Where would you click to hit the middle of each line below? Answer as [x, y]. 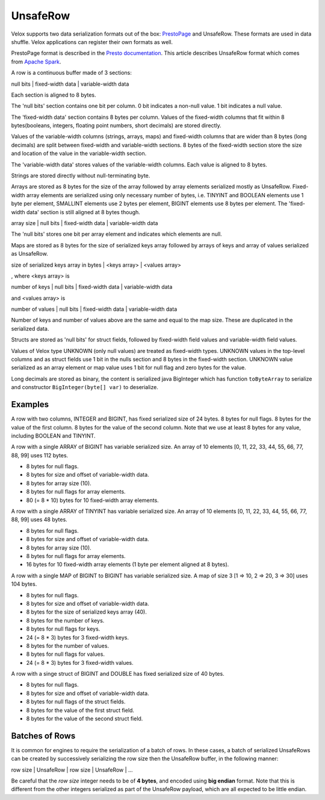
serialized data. [30, 328]
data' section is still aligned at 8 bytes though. [83, 212]
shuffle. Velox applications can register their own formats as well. [92, 42]
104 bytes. [24, 584]
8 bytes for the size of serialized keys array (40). [87, 612]
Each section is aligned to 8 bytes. [54, 95]
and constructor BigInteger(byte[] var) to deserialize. [85, 387]
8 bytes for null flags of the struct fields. [76, 702]
